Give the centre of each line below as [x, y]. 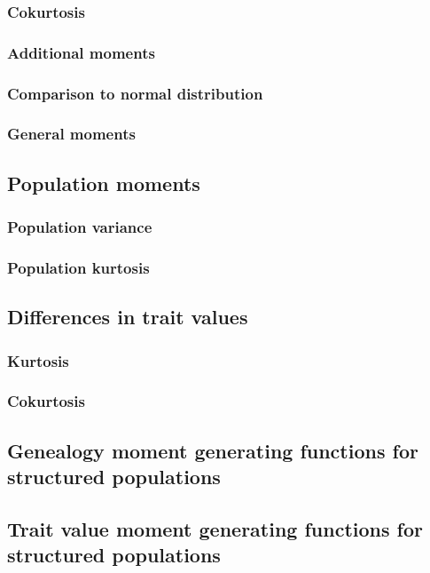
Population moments [104, 183]
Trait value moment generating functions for [215, 528]
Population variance [80, 227]
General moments [71, 134]
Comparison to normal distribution [135, 93]
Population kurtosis [78, 267]
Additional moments [81, 52]
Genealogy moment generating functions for [213, 450]
